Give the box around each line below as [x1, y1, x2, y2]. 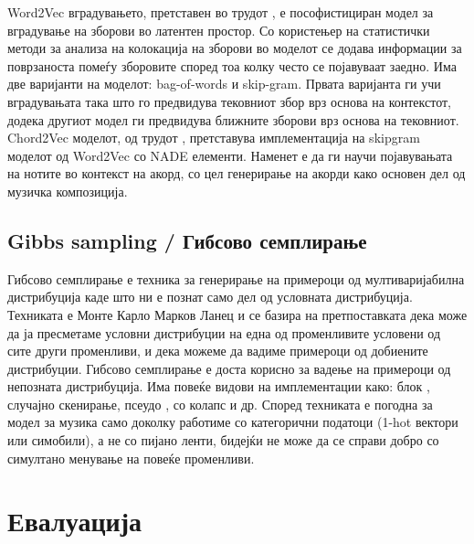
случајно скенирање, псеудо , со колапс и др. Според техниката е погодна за [7, 394, 433, 413]
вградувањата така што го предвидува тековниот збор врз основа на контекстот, [7, 91, 452, 111]
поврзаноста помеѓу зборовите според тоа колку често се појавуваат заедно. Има [7, 56, 457, 75]
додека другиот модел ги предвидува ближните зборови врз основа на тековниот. [7, 110, 459, 129]
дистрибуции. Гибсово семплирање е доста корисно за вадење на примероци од [7, 358, 451, 378]
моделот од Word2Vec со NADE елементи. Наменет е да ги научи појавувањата [7, 145, 453, 165]
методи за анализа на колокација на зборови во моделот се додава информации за [7, 38, 462, 58]
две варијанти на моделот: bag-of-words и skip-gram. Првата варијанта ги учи [7, 74, 441, 93]
